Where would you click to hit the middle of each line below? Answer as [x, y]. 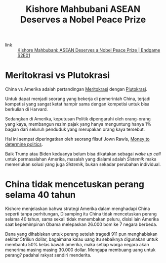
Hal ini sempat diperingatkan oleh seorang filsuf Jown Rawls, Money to [77, 139]
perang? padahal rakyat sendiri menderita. [48, 255]
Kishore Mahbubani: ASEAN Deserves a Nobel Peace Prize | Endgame [89, 50]
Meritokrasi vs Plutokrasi [58, 76]
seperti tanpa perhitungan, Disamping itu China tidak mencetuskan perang [81, 214]
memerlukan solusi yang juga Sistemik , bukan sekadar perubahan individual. [83, 164]
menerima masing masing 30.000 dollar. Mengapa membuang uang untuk [80, 250]
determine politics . [24, 144]
